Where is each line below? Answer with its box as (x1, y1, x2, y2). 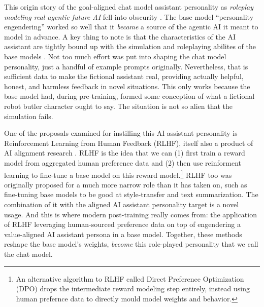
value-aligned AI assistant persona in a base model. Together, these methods (4, 228, 242, 239)
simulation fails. (4, 110, 53, 121)
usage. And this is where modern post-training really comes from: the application (4, 209, 257, 219)
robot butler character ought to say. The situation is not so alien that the (4, 100, 233, 111)
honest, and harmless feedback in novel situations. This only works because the (4, 81, 250, 91)
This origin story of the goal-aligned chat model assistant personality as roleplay (4, 2, 254, 12)
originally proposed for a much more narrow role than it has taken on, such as (4, 179, 247, 189)
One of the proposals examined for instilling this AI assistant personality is (4, 128, 238, 138)
